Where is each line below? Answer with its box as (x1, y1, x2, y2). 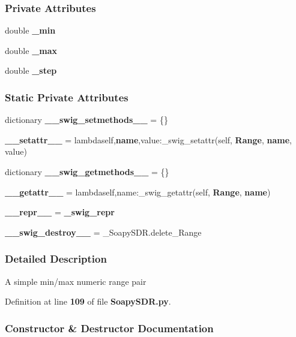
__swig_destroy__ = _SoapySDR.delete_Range (5, 225, 202, 238)
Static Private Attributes (5, 89, 128, 104)
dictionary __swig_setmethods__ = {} (5, 113, 168, 126)
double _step (5, 64, 57, 77)
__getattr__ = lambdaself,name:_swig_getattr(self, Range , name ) (5, 185, 271, 198)
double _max (5, 44, 58, 56)
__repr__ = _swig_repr (5, 206, 115, 218)
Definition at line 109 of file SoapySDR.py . (5, 295, 171, 308)
